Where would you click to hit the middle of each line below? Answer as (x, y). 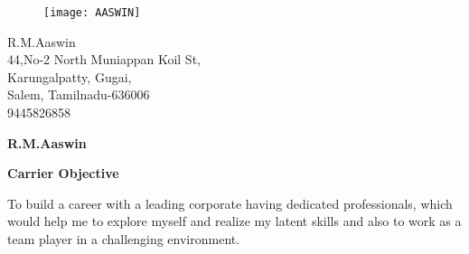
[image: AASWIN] (92, 13)
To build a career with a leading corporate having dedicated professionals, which (230, 203)
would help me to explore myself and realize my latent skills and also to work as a (234, 221)
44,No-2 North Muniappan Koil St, (104, 59)
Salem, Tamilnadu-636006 (79, 94)
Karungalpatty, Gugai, (70, 76)
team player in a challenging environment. (124, 239)
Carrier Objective (63, 173)
